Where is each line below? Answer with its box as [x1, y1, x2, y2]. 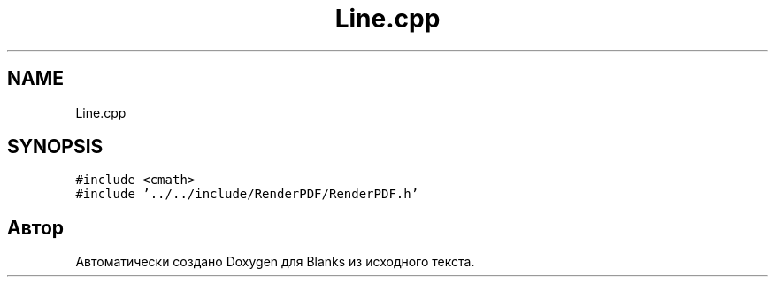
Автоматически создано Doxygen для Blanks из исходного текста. [75, 254, 475, 270]
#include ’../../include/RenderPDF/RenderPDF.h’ [75, 187, 419, 202]
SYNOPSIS [7, 135, 104, 158]
